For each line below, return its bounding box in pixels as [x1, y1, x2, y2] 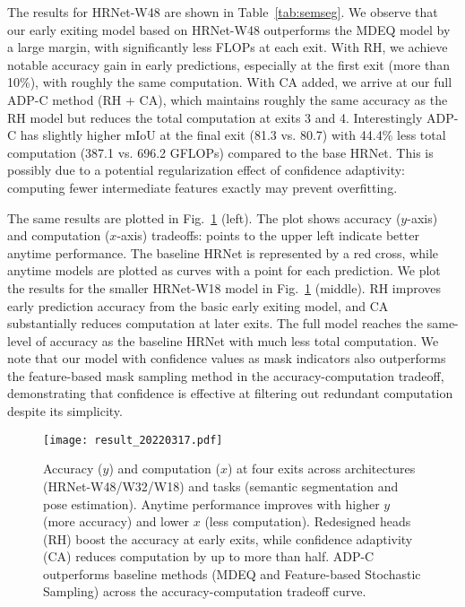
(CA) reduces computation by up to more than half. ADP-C [43, 547, 375, 566]
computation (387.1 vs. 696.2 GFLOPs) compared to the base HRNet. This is [7, 143, 434, 161]
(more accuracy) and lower [43, 512, 190, 531]
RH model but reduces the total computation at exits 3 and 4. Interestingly [7, 108, 423, 126]
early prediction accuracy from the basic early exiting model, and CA [7, 296, 389, 315]
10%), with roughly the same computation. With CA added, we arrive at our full [7, 73, 452, 91]
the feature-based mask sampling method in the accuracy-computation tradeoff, [7, 366, 444, 385]
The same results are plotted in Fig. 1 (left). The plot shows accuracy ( [7, 208, 401, 227]
